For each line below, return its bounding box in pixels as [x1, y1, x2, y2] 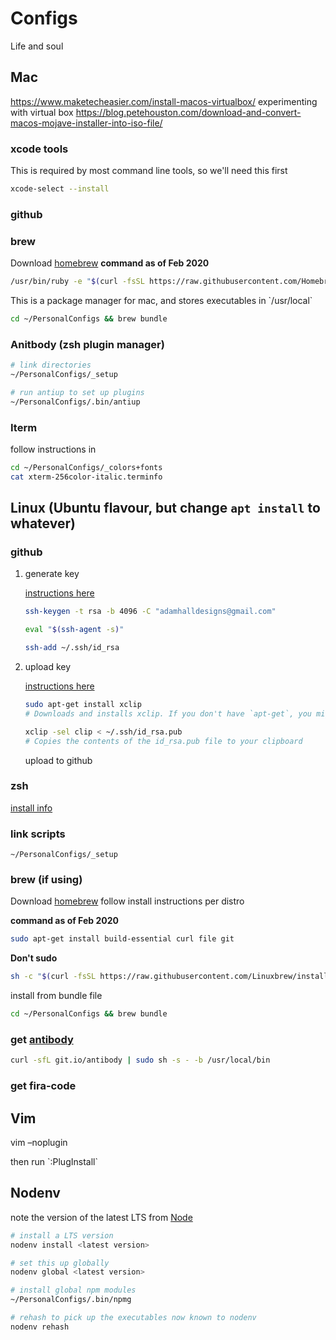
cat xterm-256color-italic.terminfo [10, 472, 163, 482]
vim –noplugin [10, 1136, 68, 1148]
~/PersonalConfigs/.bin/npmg [10, 1295, 132, 1305]
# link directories [10, 360, 92, 371]
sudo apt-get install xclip [24, 700, 142, 710]
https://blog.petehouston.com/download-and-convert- [75, 106, 302, 118]
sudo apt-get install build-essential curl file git [10, 934, 235, 944]
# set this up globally [10, 1258, 110, 1268]
